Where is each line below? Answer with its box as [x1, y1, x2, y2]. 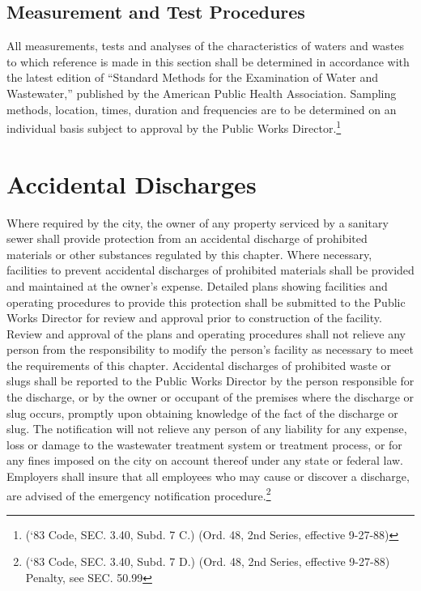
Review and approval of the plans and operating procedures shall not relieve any [6, 325, 406, 342]
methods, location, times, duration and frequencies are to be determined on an [6, 100, 397, 117]
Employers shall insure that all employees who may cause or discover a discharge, [6, 468, 410, 485]
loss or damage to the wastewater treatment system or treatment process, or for [6, 436, 402, 453]
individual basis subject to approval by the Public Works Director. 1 [6, 117, 342, 136]
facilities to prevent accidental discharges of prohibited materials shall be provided [6, 261, 415, 278]
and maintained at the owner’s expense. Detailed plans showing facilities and [6, 277, 388, 294]
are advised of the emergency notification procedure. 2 [6, 484, 271, 504]
